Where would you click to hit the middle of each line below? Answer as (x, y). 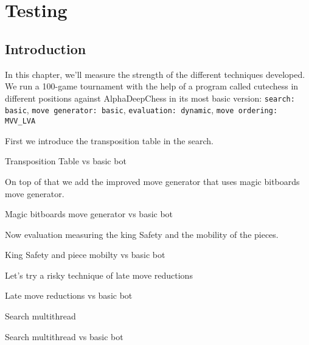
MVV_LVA (20, 121)
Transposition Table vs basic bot (66, 161)
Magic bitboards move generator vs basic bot (89, 214)
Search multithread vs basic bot (64, 336)
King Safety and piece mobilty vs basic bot (85, 255)
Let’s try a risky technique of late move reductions (99, 275)
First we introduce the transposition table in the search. (109, 140)
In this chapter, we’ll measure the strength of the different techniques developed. (155, 74)
